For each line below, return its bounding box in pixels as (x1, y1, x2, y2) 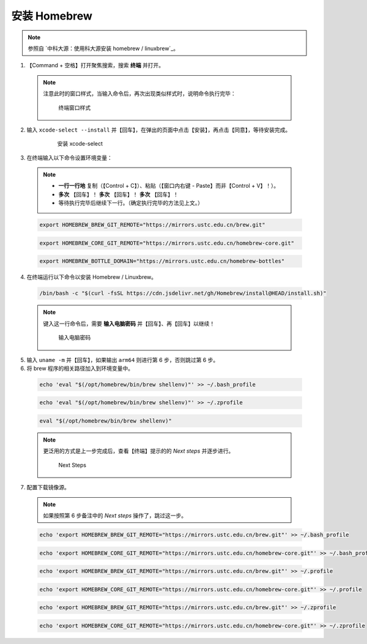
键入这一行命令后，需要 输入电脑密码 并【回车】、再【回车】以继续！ (43, 320, 215, 327)
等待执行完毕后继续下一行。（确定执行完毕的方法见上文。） (58, 199, 203, 207)
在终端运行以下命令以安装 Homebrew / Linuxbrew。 (26, 273, 157, 281)
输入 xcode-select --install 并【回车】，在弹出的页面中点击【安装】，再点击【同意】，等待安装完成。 (26, 126, 291, 133)
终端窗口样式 (58, 104, 91, 111)
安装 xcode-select (57, 140, 103, 147)
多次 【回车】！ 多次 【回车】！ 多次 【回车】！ (58, 190, 179, 198)
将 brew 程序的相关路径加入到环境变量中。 (26, 365, 134, 372)
